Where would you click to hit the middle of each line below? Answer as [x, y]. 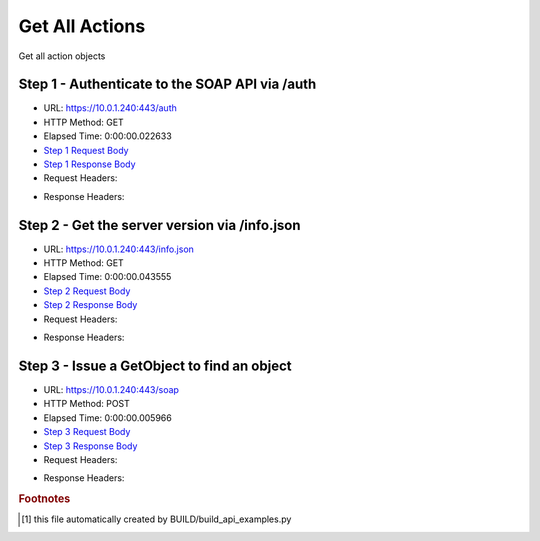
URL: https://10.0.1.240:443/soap [111, 389]
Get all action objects [62, 56]
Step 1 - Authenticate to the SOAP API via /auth [167, 84]
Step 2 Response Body [90, 305]
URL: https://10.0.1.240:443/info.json [119, 249]
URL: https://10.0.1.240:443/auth [110, 108]
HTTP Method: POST [86, 404]
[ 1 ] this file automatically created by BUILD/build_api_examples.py [156, 519]
